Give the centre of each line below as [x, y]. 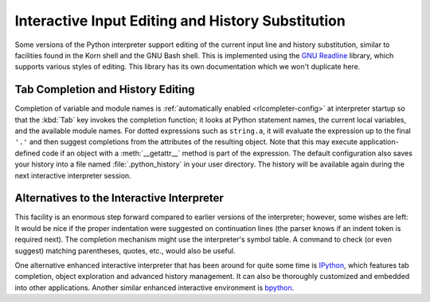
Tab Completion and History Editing [105, 90]
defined [27, 153]
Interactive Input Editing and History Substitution [180, 21]
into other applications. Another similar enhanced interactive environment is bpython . [154, 288]
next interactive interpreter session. [73, 175]
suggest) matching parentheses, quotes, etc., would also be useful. [125, 250]
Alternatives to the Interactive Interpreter [119, 198]
